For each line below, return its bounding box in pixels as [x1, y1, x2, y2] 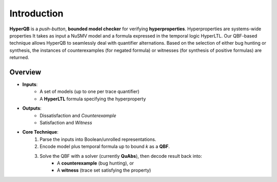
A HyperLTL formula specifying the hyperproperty [39, 96, 146, 102]
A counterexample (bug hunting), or [57, 160, 134, 166]
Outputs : [22, 105, 42, 112]
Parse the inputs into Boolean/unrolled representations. [39, 136, 156, 142]
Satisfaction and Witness [39, 119, 92, 125]
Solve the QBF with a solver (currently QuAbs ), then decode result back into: [39, 153, 202, 159]
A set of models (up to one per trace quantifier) [39, 88, 140, 95]
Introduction [9, 8, 64, 19]
